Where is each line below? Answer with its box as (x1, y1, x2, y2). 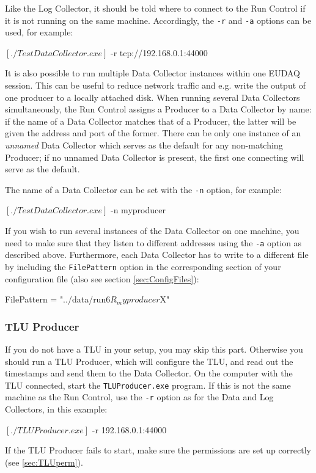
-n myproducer (111, 204, 166, 216)
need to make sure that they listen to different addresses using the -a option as (5, 236, 302, 249)
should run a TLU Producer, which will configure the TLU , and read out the (5, 354, 293, 367)
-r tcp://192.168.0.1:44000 (111, 46, 208, 59)
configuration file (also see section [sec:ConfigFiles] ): (5, 272, 199, 285)
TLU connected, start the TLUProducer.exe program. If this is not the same (5, 378, 291, 391)
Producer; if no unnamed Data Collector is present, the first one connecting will (5, 150, 304, 163)
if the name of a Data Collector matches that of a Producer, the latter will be (5, 114, 296, 127)
